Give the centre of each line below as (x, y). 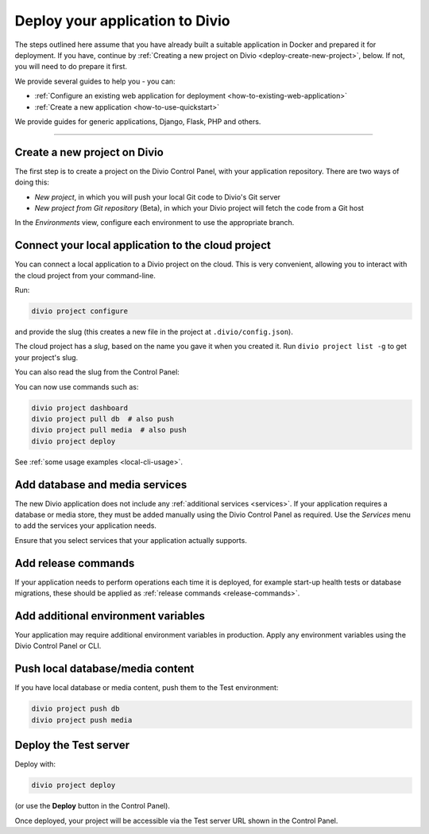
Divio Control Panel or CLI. (58, 646)
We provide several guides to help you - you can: (95, 81)
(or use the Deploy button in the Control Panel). (93, 806)
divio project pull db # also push (103, 419)
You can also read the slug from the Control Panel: (97, 372)
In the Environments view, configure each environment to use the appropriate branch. (155, 223)
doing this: (32, 182)
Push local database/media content (104, 669)
